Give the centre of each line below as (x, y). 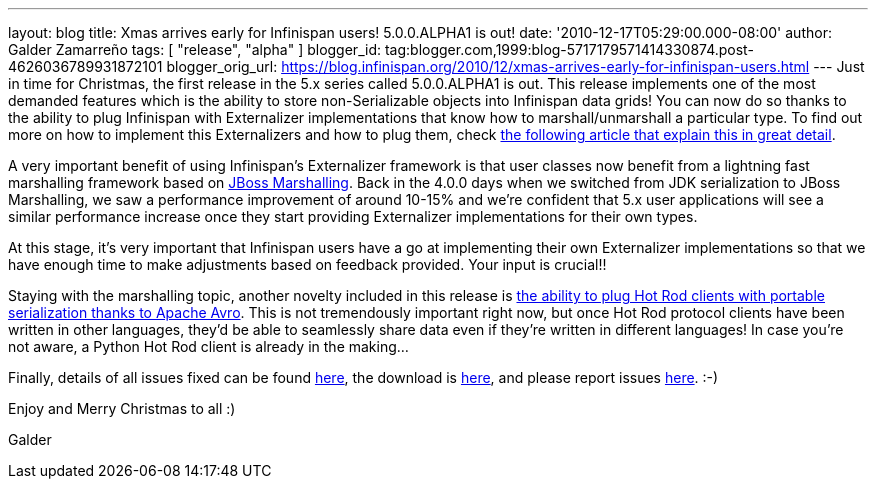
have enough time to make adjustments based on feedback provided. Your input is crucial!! (307, 264)
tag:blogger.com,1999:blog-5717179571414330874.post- (569, 49)
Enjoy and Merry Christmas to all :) (122, 408)
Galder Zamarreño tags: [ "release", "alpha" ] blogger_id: (194, 49)
